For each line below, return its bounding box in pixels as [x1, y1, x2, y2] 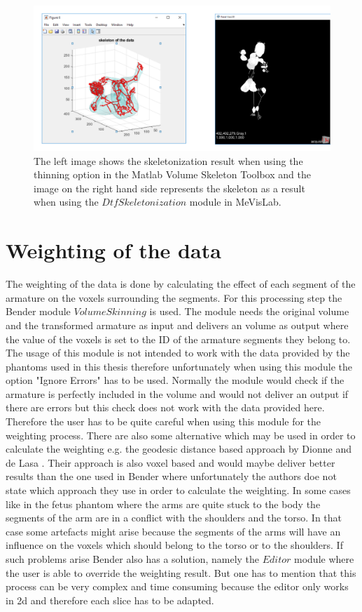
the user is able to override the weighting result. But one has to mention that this [6, 565, 356, 580]
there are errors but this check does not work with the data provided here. [6, 400, 325, 415]
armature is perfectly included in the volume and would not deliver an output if [6, 386, 349, 401]
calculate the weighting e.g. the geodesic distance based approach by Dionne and [6, 441, 351, 456]
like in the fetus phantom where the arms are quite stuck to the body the [6, 496, 321, 511]
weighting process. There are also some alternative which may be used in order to [6, 427, 356, 442]
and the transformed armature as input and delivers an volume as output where [6, 317, 349, 332]
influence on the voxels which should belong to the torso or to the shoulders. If [6, 538, 343, 552]
